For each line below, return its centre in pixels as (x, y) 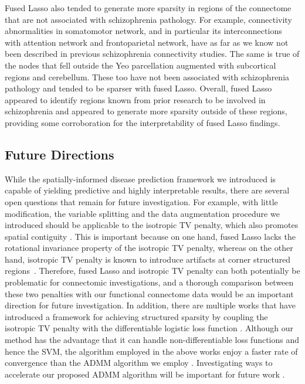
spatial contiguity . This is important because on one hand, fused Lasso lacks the (150, 236)
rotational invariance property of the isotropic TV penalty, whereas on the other (149, 248)
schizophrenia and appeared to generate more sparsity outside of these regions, (146, 111)
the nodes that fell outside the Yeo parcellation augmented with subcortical (140, 65)
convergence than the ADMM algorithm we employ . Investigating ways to (139, 363)
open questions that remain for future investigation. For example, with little (141, 201)
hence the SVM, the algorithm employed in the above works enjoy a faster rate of (151, 351)
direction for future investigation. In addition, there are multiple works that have (150, 305)
